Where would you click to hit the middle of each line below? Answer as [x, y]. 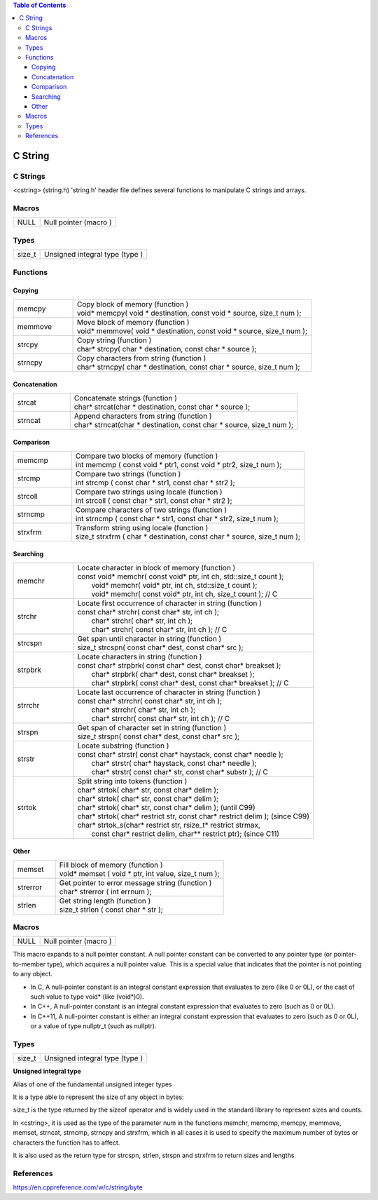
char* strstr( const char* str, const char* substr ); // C [180, 771]
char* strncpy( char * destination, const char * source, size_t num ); [188, 367]
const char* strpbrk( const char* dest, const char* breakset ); [179, 665]
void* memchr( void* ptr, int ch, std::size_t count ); [174, 585]
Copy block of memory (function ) [133, 304]
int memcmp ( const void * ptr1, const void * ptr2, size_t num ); [178, 464]
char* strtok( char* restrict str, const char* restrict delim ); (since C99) [194, 816]
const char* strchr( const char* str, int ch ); [148, 612]
